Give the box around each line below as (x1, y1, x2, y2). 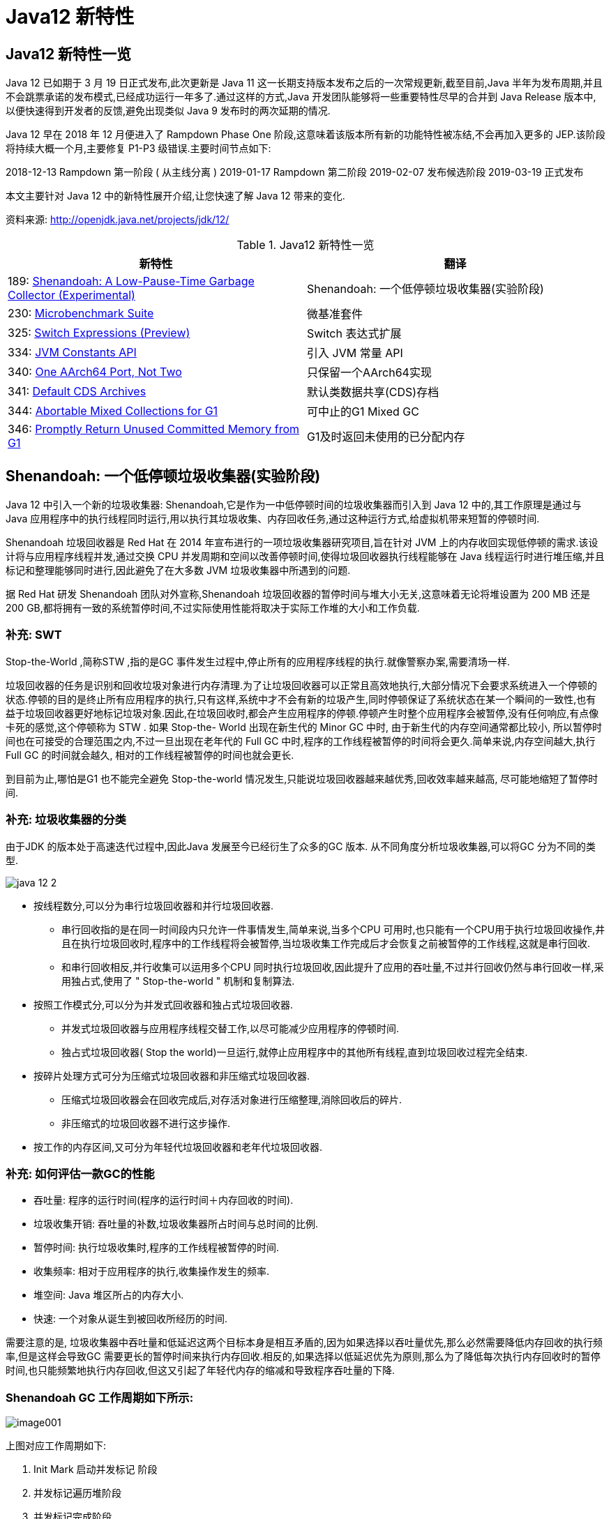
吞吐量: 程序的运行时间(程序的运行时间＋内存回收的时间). (33, 1194, 294, 1207)
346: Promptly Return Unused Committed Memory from (8, 422, 300, 437)
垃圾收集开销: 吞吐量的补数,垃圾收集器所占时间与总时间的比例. (33, 1218, 319, 1230)
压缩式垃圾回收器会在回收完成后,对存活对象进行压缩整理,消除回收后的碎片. (61, 1093, 402, 1105)
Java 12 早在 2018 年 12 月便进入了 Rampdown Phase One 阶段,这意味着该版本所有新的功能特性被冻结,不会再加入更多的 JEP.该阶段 (6, 128, 605, 141)
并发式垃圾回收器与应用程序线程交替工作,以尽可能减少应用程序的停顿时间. (61, 1022, 400, 1034)
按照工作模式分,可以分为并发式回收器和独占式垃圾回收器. (33, 998, 294, 1011)
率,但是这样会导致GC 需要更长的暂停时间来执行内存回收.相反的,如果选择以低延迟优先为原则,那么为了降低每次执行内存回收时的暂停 (6, 1350, 601, 1363)
